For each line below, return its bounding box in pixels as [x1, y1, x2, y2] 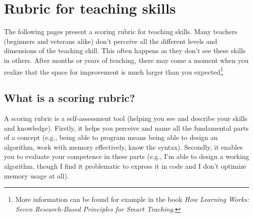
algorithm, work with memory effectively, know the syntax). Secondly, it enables [4, 141, 243, 152]
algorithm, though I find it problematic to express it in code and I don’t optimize [4, 160, 247, 171]
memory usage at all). [4, 170, 69, 180]
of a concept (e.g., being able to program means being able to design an [4, 132, 218, 142]
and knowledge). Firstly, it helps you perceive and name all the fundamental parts [4, 122, 249, 133]
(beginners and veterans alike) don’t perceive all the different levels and [4, 36, 217, 46]
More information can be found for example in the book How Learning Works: [15, 194, 249, 204]
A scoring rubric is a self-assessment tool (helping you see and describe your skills [4, 113, 248, 123]
